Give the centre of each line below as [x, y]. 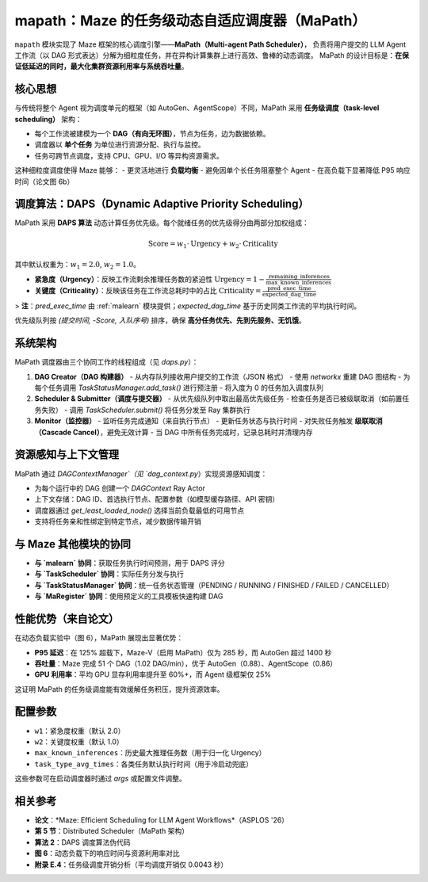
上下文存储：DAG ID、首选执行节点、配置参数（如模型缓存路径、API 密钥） [157, 499]
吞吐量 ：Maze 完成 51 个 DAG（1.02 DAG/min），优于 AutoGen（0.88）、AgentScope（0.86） [186, 663]
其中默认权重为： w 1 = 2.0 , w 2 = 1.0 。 [78, 265]
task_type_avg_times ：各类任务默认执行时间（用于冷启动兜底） [144, 764]
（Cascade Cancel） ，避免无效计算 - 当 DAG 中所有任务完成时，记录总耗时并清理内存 [174, 432]
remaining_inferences [299, 277]
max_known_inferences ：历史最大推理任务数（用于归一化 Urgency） [150, 753]
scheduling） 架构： [48, 119]
